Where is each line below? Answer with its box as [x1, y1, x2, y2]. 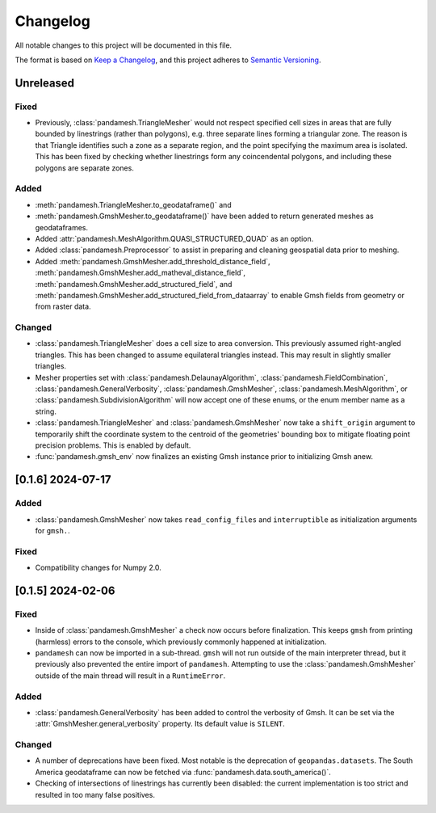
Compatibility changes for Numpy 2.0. [35, 562, 161, 573]
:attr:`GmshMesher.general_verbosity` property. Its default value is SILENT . [35, 719, 286, 729]
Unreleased [15, 76, 75, 90]
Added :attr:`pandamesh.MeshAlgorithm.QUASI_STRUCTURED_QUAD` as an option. [35, 234, 314, 243]
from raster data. [35, 301, 92, 311]
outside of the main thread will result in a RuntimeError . [35, 671, 226, 680]
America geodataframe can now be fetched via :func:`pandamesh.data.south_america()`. [35, 767, 331, 777]
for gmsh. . [35, 525, 70, 535]
